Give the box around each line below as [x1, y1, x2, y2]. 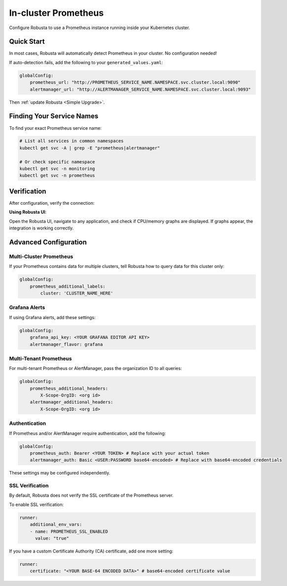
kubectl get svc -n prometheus [19, 173, 96, 179]
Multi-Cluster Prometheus [9, 253, 73, 260]
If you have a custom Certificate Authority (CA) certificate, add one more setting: [9, 548, 174, 554]
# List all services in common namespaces [19, 138, 124, 144]
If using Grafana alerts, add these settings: [9, 314, 96, 320]
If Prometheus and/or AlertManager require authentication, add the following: [9, 430, 166, 436]
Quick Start [9, 37, 45, 46]
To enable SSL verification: [9, 501, 64, 508]
